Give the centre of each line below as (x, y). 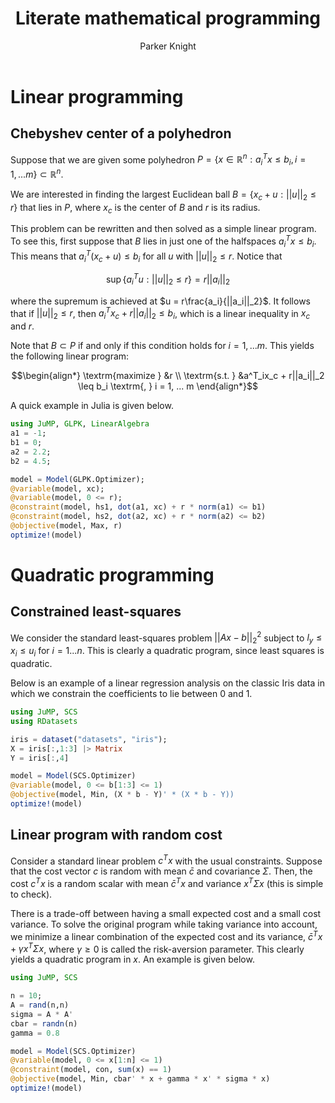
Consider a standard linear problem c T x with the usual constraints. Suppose (166, 860)
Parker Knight (168, 46)
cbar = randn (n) (44, 1023)
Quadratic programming (112, 574)
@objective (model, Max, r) (66, 526)
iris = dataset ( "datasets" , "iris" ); (89, 739)
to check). (31, 894)
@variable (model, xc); (57, 488)
